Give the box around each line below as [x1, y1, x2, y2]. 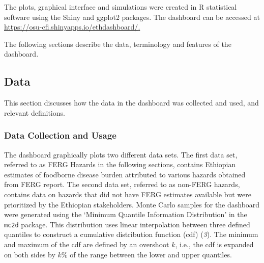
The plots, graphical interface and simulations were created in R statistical [4, 2, 237, 12]
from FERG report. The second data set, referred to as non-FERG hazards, [4, 179, 240, 190]
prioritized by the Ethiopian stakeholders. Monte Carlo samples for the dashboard [4, 199, 260, 209]
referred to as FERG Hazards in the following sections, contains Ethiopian [4, 159, 236, 170]
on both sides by [4, 249, 55, 259]
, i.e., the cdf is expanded [175, 239, 254, 249]
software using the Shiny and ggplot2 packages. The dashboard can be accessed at [4, 11, 260, 22]
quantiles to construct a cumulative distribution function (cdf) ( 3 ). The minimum [4, 229, 258, 240]
